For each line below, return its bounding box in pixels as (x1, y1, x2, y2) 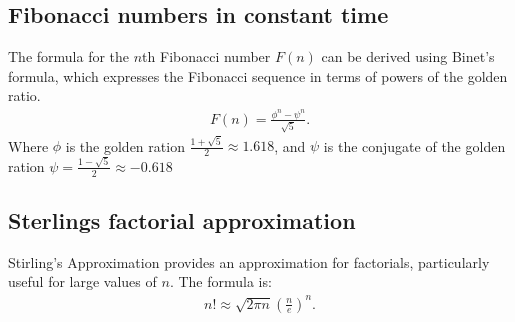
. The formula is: (169, 271, 272, 292)
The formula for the (8, 46, 130, 67)
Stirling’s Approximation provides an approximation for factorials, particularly (8, 251, 490, 272)
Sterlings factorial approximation (8, 205, 356, 236)
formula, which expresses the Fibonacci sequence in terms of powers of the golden (8, 65, 508, 86)
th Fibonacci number (142, 46, 271, 67)
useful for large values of (8, 271, 157, 292)
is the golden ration (65, 135, 185, 156)
